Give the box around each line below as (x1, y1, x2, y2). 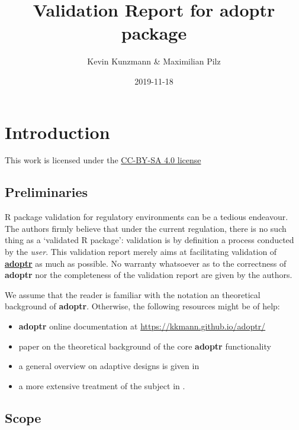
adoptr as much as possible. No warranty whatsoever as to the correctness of (5, 257, 287, 269)
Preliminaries (5, 183, 88, 201)
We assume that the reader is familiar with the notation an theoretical (5, 288, 261, 300)
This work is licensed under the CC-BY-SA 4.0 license (5, 154, 201, 166)
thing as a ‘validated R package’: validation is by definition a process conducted (5, 234, 294, 246)
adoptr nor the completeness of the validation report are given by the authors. (5, 269, 292, 281)
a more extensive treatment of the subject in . (18, 379, 185, 392)
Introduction (5, 119, 110, 144)
